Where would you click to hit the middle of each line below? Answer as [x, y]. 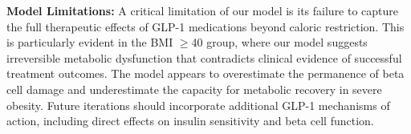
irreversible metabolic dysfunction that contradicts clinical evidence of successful [204, 57]
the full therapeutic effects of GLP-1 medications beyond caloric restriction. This [205, 26]
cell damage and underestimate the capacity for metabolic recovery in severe [194, 89]
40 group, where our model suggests [279, 42]
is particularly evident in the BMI [90, 42]
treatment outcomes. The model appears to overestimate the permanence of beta [205, 73]
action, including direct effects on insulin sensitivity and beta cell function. [190, 121]
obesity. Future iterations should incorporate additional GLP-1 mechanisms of [198, 105]
